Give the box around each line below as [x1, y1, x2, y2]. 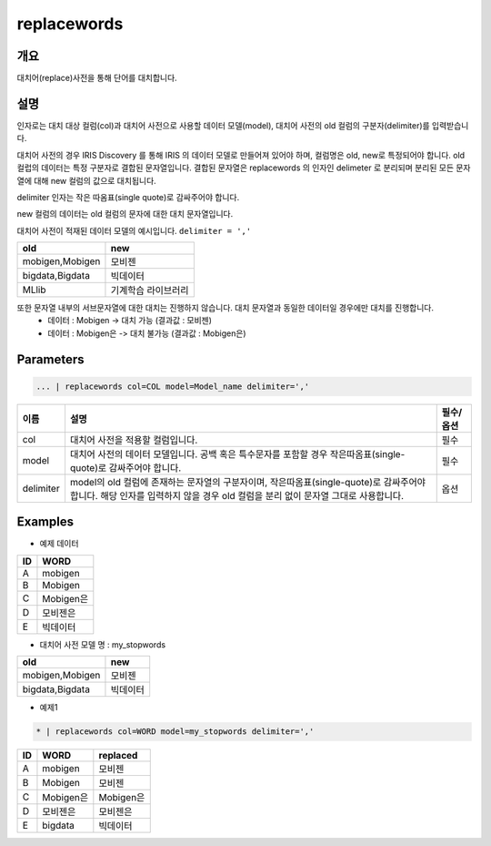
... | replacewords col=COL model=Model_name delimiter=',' [35, 381, 310, 392]
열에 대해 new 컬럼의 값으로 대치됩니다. [16, 175, 156, 186]
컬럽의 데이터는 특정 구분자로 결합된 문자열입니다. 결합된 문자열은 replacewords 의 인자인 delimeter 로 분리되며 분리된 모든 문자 [16, 162, 471, 173]
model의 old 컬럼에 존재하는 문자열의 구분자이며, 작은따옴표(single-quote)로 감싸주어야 [69, 475, 426, 488]
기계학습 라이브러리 [110, 284, 189, 297]
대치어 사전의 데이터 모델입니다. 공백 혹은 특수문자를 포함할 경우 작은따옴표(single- [69, 447, 406, 460]
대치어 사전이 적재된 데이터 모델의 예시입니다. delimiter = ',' [16, 225, 252, 236]
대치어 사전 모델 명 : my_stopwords [39, 638, 166, 650]
